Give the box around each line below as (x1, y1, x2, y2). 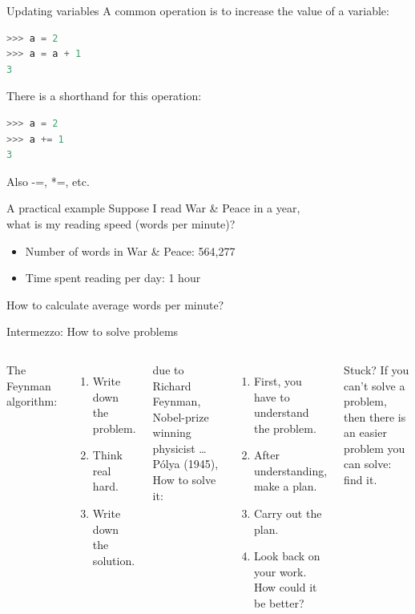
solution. (92, 551, 135, 568)
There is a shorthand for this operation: (6, 87, 202, 104)
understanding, (253, 462, 328, 479)
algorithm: (6, 393, 58, 410)
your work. (253, 563, 307, 580)
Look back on (253, 547, 320, 564)
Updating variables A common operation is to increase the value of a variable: (6, 2, 389, 18)
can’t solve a (344, 377, 405, 394)
